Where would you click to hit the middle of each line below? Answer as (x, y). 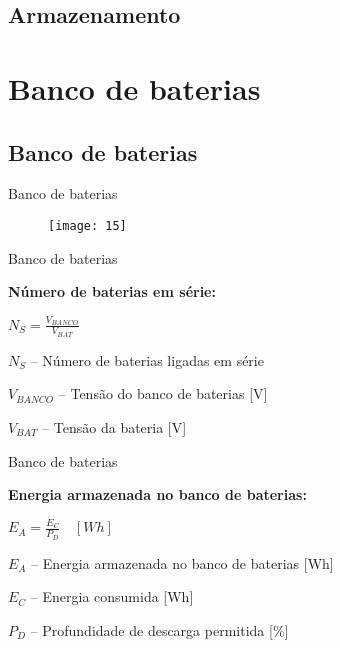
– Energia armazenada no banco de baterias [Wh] (182, 562)
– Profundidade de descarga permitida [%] (159, 629)
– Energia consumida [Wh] (112, 596)
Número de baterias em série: (112, 291)
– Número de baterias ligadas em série (147, 359)
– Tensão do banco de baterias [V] (163, 393)
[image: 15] (87, 225)
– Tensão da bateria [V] (114, 426)
